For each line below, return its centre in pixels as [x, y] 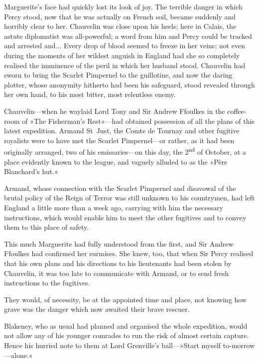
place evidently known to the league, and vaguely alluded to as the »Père [116, 161]
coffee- [237, 111]
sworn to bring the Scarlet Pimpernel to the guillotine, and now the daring [118, 75]
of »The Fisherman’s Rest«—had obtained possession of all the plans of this [138, 121]
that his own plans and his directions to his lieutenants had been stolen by [118, 263]
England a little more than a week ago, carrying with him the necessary [114, 207]
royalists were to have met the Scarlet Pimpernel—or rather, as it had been [119, 140]
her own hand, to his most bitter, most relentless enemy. [90, 94]
